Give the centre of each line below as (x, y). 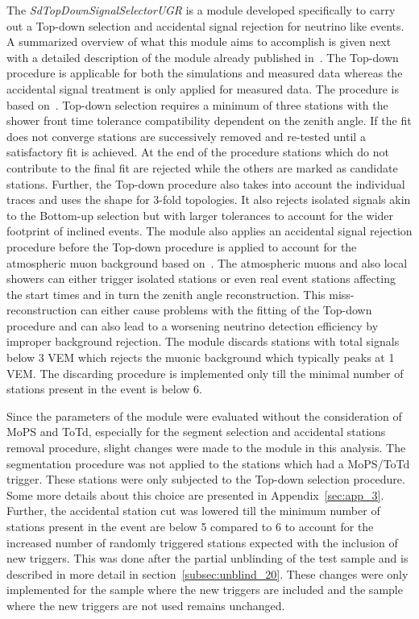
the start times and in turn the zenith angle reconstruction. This (166, 294)
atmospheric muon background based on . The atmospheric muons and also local (207, 262)
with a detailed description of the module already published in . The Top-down (203, 57)
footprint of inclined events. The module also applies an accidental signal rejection (209, 231)
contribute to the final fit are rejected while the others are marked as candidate (202, 167)
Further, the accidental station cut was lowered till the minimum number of (193, 511)
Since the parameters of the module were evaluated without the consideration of (204, 415)
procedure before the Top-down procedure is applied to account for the (182, 246)
